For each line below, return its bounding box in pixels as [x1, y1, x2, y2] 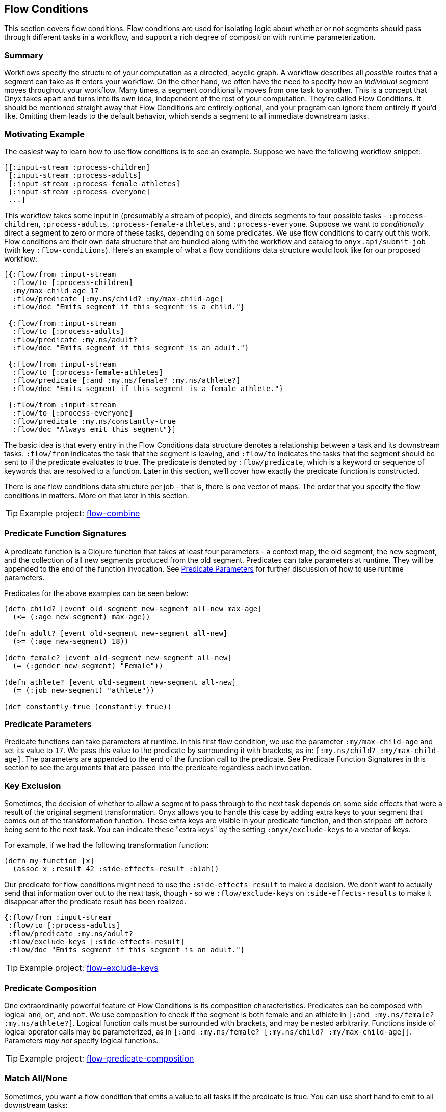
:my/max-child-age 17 [12, 286, 99, 295]
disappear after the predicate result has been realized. [4, 897, 187, 907]
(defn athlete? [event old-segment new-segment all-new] [4, 678, 237, 686]
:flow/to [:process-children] [12, 278, 133, 287]
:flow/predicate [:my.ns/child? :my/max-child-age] [12, 294, 223, 303]
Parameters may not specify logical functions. [4, 1036, 159, 1045]
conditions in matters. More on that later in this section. [4, 490, 189, 500]
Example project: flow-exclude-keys [20, 963, 159, 973]
